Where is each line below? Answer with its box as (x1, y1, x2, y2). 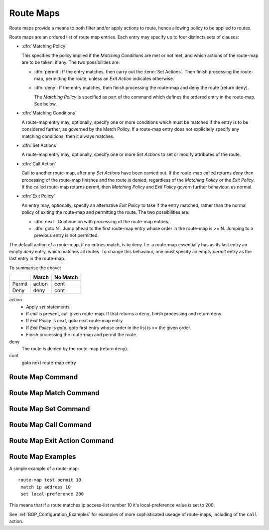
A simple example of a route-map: (9, 465, 79, 472)
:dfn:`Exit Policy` (21, 193, 55, 199)
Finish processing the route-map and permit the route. (26, 332, 137, 338)
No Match (54, 274, 78, 281)
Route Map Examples (9, 452, 76, 461)
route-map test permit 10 (18, 477, 82, 483)
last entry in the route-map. (9, 255, 66, 262)
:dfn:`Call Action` (21, 160, 57, 167)
